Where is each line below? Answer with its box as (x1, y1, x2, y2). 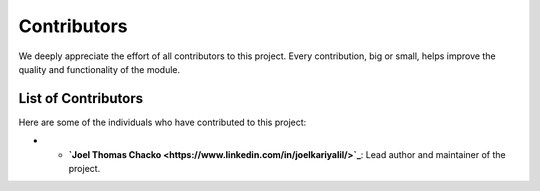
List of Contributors (18, 90, 144, 107)
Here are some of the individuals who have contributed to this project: (18, 116, 307, 128)
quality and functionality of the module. (18, 63, 181, 75)
